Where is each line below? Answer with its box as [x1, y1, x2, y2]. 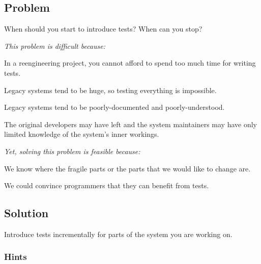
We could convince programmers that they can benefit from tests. [4, 180, 209, 191]
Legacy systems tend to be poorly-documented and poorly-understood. [4, 102, 225, 112]
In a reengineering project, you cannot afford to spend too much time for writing [4, 57, 256, 68]
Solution [4, 205, 49, 221]
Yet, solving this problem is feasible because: [4, 145, 140, 156]
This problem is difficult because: [4, 40, 105, 51]
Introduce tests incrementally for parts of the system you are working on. [4, 228, 233, 239]
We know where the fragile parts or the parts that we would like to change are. [4, 163, 251, 173]
